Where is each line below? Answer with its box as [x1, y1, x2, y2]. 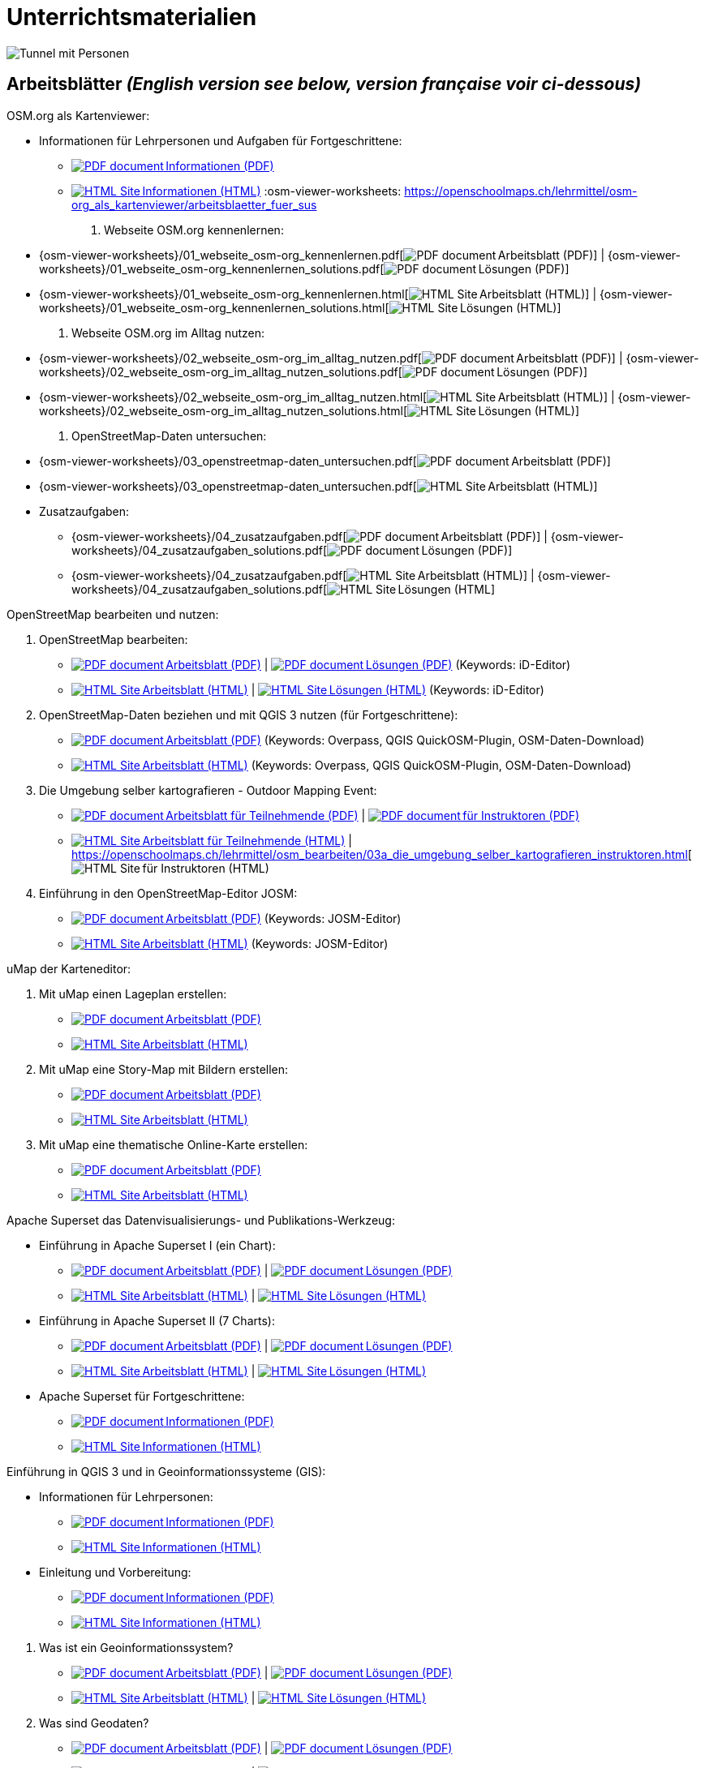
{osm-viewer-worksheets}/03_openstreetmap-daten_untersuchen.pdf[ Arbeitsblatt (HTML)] [39, 478, 598, 493]
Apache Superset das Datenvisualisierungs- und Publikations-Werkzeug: [6, 1212, 395, 1227]
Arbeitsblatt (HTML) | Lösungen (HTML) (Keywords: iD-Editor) [142, 682, 544, 697]
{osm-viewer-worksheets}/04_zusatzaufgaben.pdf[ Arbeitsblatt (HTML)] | [71, 568, 535, 582]
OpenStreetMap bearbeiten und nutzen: [6, 607, 219, 621]
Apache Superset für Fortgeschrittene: [39, 1388, 245, 1403]
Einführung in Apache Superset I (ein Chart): [39, 1238, 276, 1252]
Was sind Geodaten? [39, 1715, 149, 1730]
